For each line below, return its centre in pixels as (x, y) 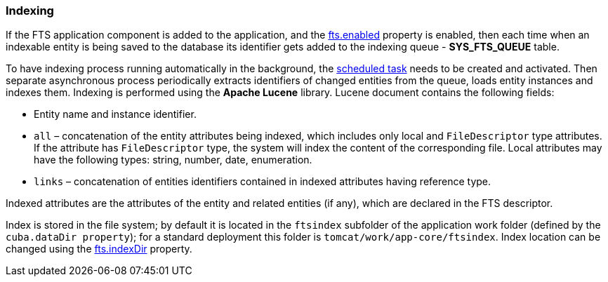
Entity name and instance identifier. (115, 114)
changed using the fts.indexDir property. (99, 249)
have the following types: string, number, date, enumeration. (173, 160)
